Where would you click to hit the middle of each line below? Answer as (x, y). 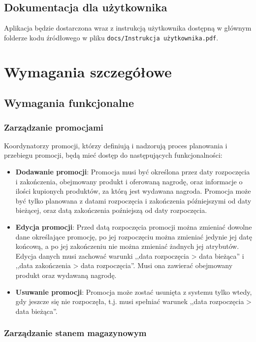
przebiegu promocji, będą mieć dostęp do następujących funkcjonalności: (113, 155)
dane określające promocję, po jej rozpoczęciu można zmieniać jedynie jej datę (134, 236)
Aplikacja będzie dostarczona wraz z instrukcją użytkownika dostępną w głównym (128, 28)
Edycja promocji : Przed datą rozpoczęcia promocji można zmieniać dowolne (134, 226)
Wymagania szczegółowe (88, 71)
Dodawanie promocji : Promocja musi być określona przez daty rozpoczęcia (133, 172)
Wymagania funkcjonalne (69, 103)
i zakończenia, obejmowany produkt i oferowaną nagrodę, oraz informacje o (129, 181)
